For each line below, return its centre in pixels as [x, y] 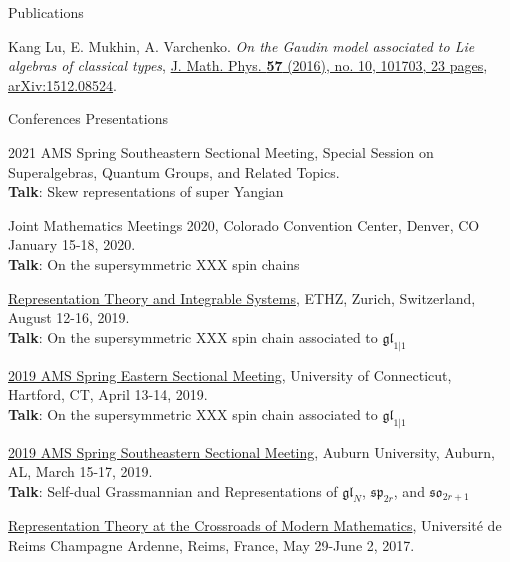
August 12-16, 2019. [69, 317]
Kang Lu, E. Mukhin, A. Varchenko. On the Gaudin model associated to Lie [241, 45]
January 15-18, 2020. [72, 244]
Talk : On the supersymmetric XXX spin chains [154, 263]
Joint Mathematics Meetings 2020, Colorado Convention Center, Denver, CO [244, 224]
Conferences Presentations [88, 118]
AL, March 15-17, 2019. [80, 471]
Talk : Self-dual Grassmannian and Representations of [173, 490]
